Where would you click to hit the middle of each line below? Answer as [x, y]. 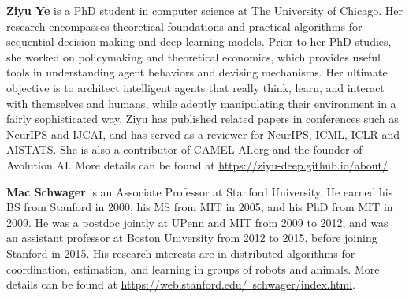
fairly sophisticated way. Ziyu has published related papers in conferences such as [203, 119]
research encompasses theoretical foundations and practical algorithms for [184, 26]
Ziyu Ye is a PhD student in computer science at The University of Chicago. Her [204, 10]
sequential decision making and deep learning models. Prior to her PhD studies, [199, 41]
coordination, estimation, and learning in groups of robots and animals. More [193, 268]
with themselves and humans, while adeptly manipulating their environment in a [201, 103]
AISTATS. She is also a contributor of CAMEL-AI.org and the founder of [184, 149]
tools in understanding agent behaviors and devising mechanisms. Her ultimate [197, 72]
